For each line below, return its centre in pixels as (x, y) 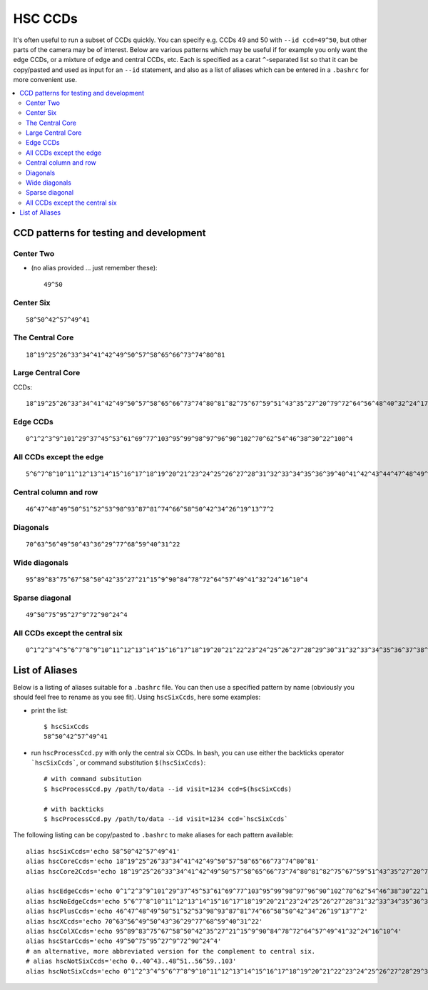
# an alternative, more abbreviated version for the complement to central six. (171, 951)
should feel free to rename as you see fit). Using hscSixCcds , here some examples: (137, 697)
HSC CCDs (45, 19)
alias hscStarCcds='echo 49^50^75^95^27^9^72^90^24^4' (124, 941)
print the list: (49, 710)
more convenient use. (45, 80)
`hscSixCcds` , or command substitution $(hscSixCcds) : (118, 762)
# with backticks (74, 809)
